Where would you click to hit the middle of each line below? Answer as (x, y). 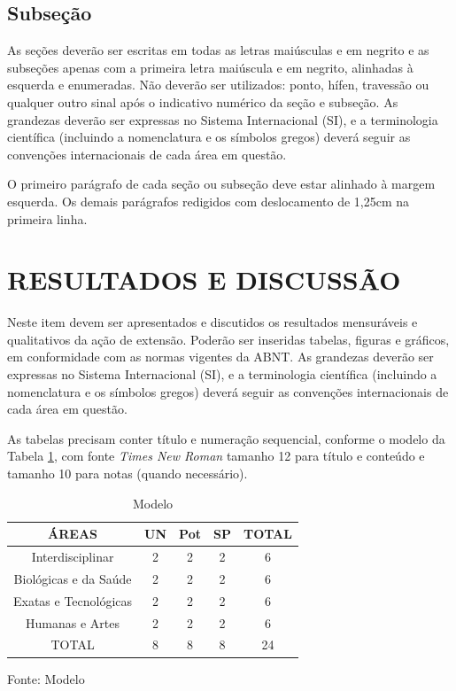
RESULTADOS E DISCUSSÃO (204, 280)
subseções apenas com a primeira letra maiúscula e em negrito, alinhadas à (210, 67)
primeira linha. (47, 218)
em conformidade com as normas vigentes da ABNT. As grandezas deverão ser (220, 357)
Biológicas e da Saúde (73, 578)
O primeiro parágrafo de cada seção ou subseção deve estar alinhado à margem (221, 184)
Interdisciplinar (73, 557)
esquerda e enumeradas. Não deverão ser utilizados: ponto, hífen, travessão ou (218, 85)
